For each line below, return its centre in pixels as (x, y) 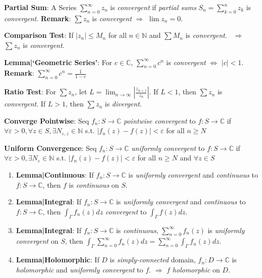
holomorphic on (196, 269)
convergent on (37, 241)
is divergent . (123, 104)
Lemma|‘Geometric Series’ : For (58, 62)
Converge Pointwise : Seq (47, 120)
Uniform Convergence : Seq (50, 148)
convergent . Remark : (38, 18)
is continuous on (94, 184)
